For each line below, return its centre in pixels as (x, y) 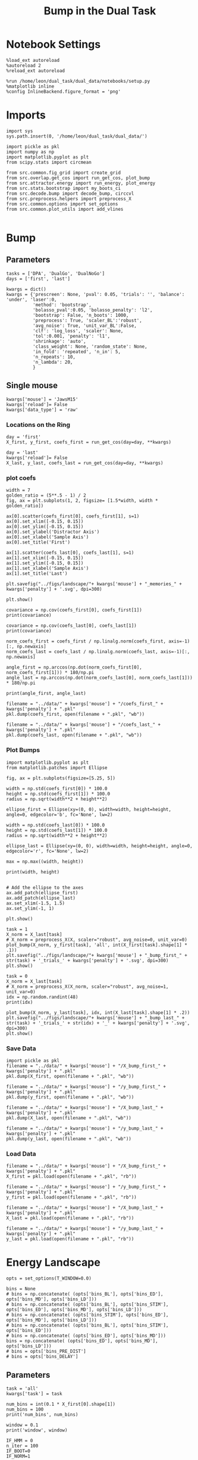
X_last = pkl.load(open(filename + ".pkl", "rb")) (70, 1218)
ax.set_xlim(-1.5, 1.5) (36, 903)
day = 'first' (24, 437)
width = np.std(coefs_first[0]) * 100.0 (57, 788)
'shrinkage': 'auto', (59, 341)
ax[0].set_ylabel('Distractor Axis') (53, 532)
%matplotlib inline (30, 86)
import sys (20, 131)
